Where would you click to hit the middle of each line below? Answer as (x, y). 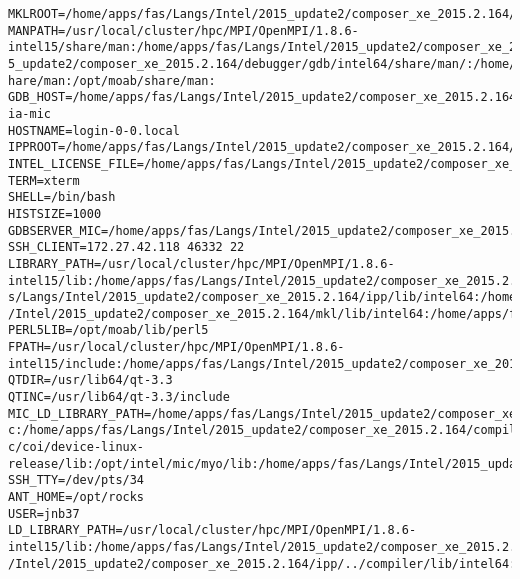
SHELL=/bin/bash (62, 197)
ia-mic (29, 113)
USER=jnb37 (44, 513)
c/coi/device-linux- (76, 447)
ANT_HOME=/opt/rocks (76, 497)
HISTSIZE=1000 (55, 213)
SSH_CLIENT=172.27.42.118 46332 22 (126, 247)
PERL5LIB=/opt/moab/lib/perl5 (108, 330)
